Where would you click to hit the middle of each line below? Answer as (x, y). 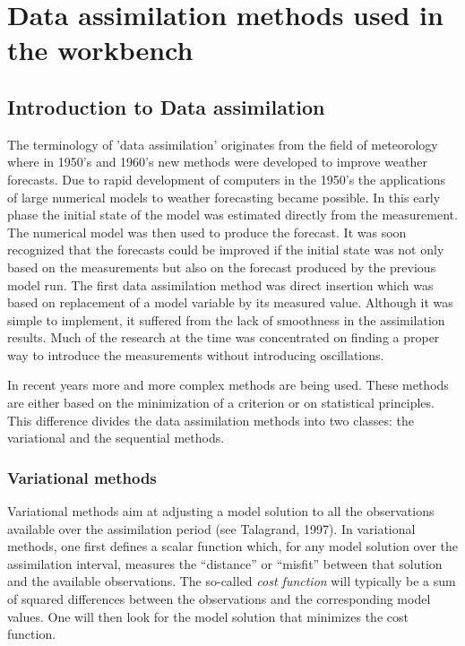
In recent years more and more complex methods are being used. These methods (228, 385)
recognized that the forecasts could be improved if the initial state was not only (226, 250)
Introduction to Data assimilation (166, 106)
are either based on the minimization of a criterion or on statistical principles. (221, 403)
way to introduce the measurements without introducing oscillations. (196, 354)
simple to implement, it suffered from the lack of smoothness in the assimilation (226, 319)
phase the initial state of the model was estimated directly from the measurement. (232, 215)
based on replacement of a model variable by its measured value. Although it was (230, 302)
